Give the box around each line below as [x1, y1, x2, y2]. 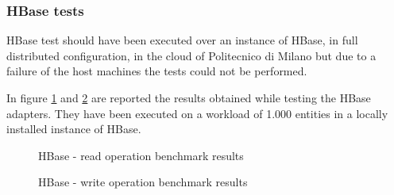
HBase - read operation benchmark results [38, 147, 244, 163]
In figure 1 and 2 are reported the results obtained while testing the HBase [6, 90, 371, 105]
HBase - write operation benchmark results [38, 174, 248, 190]
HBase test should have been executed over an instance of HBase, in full [6, 32, 358, 48]
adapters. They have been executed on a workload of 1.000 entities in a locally [6, 105, 388, 121]
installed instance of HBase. [6, 120, 141, 137]
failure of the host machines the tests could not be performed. [6, 63, 307, 79]
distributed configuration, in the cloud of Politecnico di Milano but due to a [6, 47, 377, 63]
